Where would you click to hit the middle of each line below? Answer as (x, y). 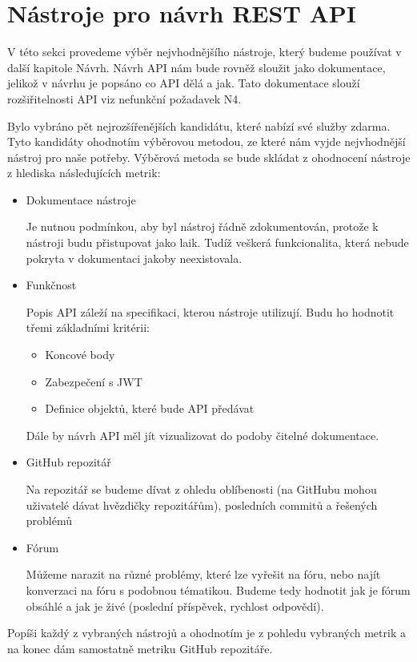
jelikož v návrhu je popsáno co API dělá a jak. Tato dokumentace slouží (184, 83)
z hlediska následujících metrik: (84, 173)
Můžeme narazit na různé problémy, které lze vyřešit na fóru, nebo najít (203, 574)
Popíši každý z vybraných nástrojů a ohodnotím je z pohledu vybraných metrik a (206, 633)
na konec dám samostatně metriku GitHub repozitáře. (140, 648)
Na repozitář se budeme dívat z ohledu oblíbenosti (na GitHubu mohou (201, 489)
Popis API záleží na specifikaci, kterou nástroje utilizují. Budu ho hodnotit (210, 311)
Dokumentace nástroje (81, 199)
